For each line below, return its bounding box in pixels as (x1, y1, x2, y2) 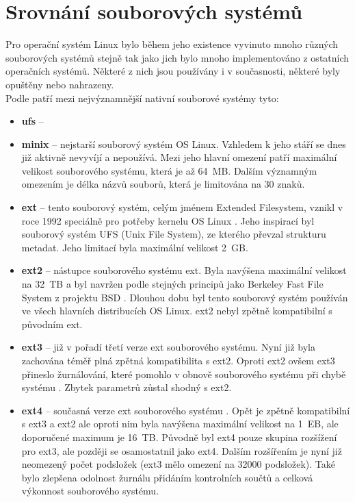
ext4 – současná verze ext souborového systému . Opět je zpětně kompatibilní (21, 403, 350, 417)
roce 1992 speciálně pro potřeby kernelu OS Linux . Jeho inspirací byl (21, 213, 315, 227)
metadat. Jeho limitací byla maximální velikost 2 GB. (21, 240, 248, 254)
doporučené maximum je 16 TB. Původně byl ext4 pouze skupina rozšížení (21, 429, 337, 444)
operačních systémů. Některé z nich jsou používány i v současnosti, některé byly (5, 64, 341, 78)
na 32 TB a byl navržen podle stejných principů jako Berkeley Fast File (21, 277, 324, 291)
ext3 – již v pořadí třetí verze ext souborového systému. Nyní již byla (21, 340, 315, 354)
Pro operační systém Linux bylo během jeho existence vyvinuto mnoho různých (5, 37, 339, 51)
